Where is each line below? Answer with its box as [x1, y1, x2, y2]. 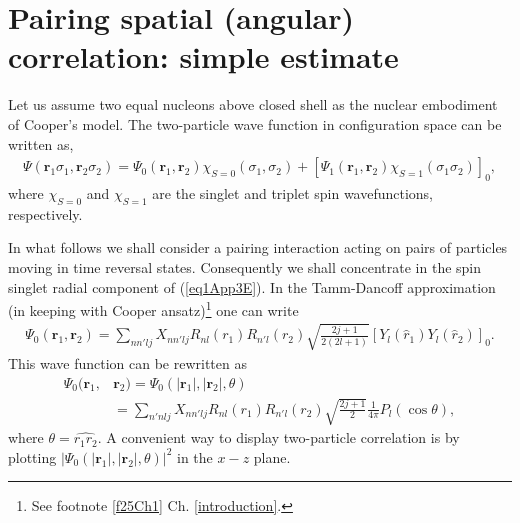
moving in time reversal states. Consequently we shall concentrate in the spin [8, 256, 482, 277]
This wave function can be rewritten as [8, 352, 247, 373]
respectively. [8, 203, 83, 224]
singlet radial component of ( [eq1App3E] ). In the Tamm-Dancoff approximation [8, 276, 496, 297]
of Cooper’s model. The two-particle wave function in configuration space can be [8, 113, 502, 134]
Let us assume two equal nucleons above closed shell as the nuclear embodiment [8, 94, 498, 115]
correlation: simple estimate [8, 36, 399, 77]
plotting [8, 446, 57, 467]
